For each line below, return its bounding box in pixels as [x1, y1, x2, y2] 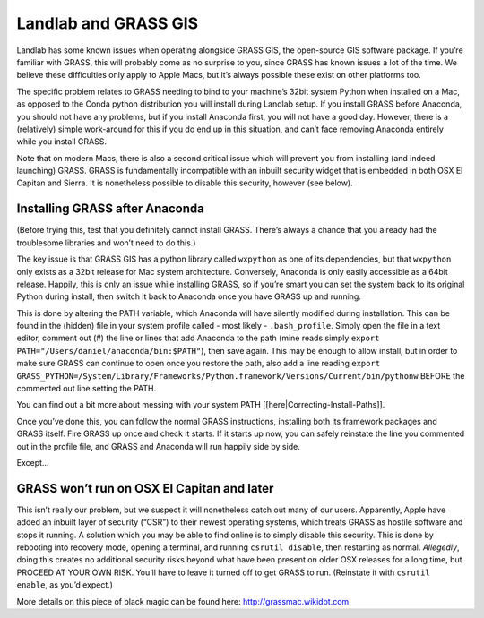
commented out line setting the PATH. [16, 383, 157, 394]
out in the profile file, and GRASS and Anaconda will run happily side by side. [16, 441, 300, 451]
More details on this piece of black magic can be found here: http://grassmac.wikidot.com [16, 596, 350, 606]
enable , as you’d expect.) [16, 579, 114, 590]
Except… [16, 458, 49, 468]
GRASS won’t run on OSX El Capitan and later [16, 480, 274, 496]
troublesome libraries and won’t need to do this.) [16, 237, 196, 248]
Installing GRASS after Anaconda [16, 202, 205, 217]
